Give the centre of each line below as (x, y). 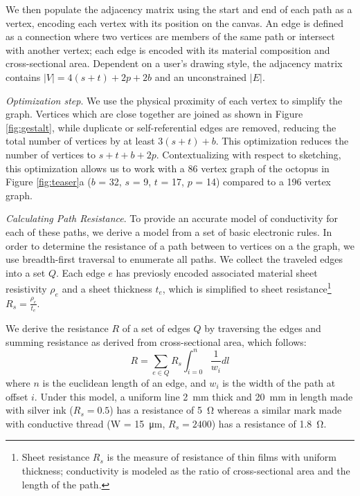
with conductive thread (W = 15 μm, (85, 423)
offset (17, 396)
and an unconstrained (201, 76)
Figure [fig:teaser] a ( (48, 182)
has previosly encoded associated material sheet (217, 272)
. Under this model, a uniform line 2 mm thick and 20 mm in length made (193, 396)
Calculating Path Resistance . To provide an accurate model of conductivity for (172, 218)
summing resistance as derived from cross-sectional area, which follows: (156, 341)
